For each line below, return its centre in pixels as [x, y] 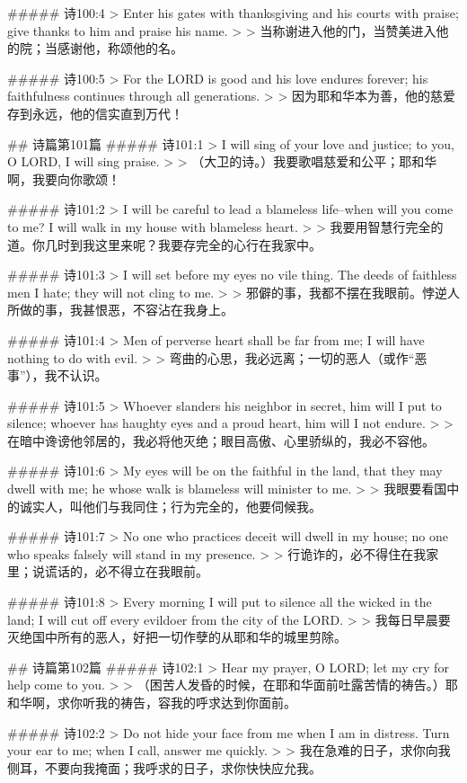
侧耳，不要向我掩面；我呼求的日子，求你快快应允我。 [164, 767]
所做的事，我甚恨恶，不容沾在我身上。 [120, 310]
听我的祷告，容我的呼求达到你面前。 [189, 702]
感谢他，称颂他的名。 [120, 48]
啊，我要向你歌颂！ [64, 178]
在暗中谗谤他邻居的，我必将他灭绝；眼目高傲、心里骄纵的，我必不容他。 [221, 440]
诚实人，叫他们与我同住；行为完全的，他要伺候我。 [170, 506]
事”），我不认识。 [57, 375]
